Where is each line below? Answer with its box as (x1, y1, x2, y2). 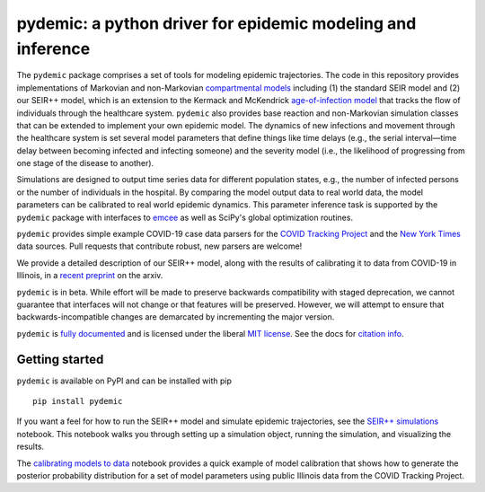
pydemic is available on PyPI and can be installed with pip (16, 375, 233, 386)
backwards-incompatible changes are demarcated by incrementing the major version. (16, 312, 335, 322)
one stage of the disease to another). (16, 158, 154, 169)
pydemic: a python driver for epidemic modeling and (16, 13, 417, 33)
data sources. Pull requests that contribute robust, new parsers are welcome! (16, 241, 303, 251)
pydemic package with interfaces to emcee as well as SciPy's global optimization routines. (16, 212, 354, 223)
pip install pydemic (32, 396, 123, 407)
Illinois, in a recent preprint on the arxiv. (16, 270, 163, 281)
